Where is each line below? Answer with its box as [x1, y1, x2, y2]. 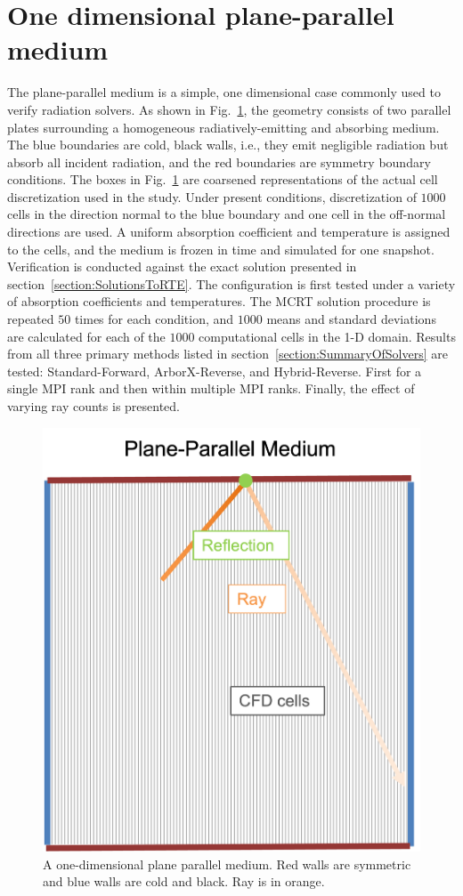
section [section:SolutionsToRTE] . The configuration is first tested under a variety [7, 274, 456, 293]
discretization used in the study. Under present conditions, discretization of [7, 187, 417, 206]
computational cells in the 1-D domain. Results [199, 327, 456, 345]
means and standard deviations [266, 310, 436, 328]
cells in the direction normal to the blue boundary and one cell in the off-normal [7, 205, 446, 223]
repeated [7, 310, 54, 328]
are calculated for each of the [7, 327, 166, 345]
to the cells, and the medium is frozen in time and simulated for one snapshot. [7, 239, 435, 258]
